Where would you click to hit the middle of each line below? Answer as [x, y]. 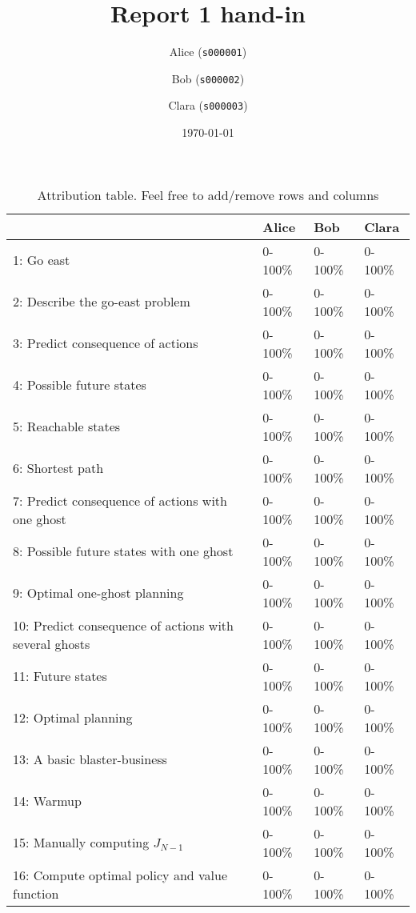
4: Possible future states [80, 385]
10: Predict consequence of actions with [123, 625]
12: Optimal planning [73, 718]
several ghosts [52, 643]
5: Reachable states [67, 426]
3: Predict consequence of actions [106, 343]
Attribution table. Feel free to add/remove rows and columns [208, 194]
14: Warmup [47, 801]
